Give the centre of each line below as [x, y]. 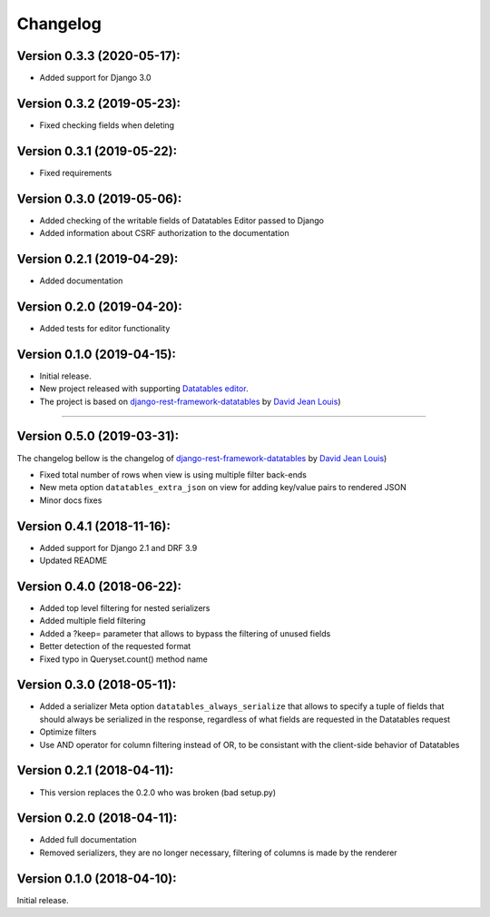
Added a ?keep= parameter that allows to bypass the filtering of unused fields [185, 633]
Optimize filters [68, 732]
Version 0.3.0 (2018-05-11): [97, 685]
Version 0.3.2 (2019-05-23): [99, 103]
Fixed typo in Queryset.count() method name [123, 659]
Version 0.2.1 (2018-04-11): [95, 770]
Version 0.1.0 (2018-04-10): [97, 878]
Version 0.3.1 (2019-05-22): [97, 151]
